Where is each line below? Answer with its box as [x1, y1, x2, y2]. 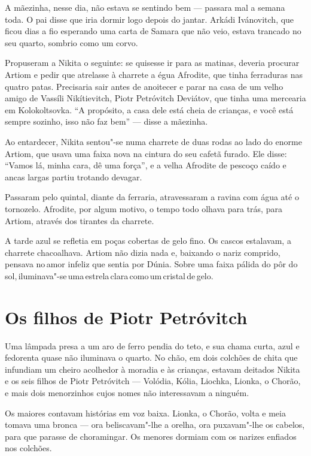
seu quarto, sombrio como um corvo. [5, 36, 138, 49]
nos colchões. [5, 442, 52, 454]
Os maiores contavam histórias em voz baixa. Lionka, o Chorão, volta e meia [5, 406, 286, 419]
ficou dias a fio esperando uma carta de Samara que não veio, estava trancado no [5, 25, 301, 37]
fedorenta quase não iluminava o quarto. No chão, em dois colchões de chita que [5, 351, 298, 364]
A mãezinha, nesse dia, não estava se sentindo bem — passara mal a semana [5, 1, 285, 13]
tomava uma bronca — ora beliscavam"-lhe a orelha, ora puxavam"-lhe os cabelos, [5, 418, 305, 431]
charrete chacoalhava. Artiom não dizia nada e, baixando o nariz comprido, [5, 246, 280, 258]
